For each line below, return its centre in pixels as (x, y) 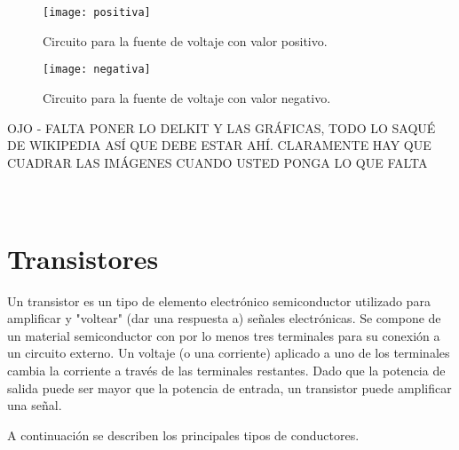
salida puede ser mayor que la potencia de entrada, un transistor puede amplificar (229, 387)
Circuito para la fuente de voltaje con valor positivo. (185, 40)
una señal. (35, 405)
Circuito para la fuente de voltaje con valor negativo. (187, 97)
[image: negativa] (97, 70)
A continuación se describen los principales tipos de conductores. (183, 434)
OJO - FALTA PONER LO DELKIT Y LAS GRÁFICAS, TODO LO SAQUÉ (222, 127)
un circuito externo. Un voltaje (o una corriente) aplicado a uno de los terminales (229, 353)
